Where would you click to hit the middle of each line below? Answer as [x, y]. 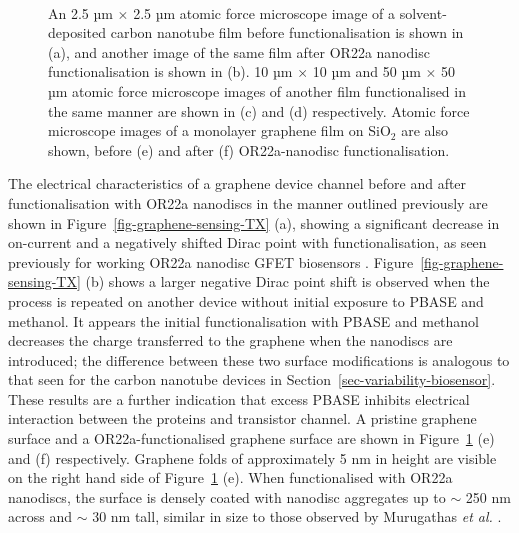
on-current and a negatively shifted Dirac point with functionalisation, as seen [247, 242]
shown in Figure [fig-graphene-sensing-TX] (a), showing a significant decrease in [254, 222]
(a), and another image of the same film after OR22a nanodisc [239, 51]
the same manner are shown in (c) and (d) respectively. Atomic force [259, 110]
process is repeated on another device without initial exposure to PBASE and [246, 300]
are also [424, 130]
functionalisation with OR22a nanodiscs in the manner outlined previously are [248, 202]
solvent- [423, 12]
